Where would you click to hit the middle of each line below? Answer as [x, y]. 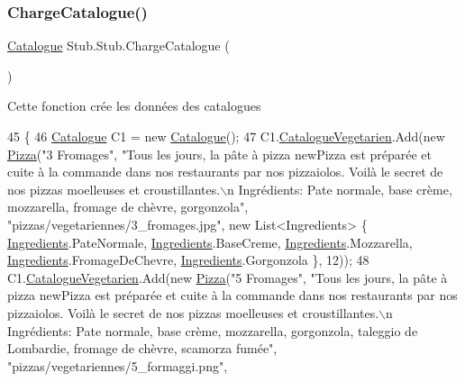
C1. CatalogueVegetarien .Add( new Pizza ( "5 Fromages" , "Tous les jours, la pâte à [228, 277]
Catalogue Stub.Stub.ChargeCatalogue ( [119, 45]
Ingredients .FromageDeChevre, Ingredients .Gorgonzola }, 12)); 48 [188, 260]
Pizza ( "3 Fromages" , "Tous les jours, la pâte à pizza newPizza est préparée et [220, 154]
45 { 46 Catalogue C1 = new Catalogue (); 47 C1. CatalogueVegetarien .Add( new [226, 136]
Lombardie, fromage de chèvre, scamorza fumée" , [142, 348]
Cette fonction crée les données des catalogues [134, 106]
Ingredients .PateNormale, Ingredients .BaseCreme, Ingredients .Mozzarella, [210, 242]
